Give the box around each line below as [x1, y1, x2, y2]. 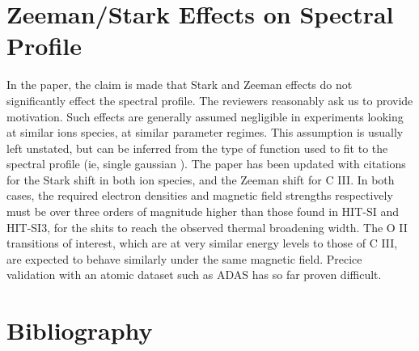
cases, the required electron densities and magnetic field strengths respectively [6, 187, 393, 204]
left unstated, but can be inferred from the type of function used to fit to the [6, 139, 388, 156]
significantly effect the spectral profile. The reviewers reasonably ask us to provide [6, 91, 413, 108]
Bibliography [6, 314, 153, 347]
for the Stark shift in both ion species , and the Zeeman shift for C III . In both [6, 171, 395, 188]
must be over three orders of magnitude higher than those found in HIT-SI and [6, 203, 400, 220]
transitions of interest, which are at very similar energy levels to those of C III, [6, 235, 398, 252]
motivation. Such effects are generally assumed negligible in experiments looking [6, 108, 404, 125]
